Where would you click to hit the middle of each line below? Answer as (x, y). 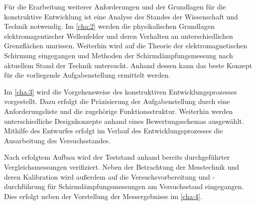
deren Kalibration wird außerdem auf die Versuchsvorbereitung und (107, 176)
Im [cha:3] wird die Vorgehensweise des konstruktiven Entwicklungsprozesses (121, 91)
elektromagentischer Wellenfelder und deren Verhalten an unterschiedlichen (119, 36)
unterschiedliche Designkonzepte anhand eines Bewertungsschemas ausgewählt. (124, 121)
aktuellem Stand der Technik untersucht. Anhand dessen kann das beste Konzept (128, 65)
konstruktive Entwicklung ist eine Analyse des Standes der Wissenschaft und (121, 16)
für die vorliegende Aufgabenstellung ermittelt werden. (87, 75)
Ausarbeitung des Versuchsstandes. (57, 140)
